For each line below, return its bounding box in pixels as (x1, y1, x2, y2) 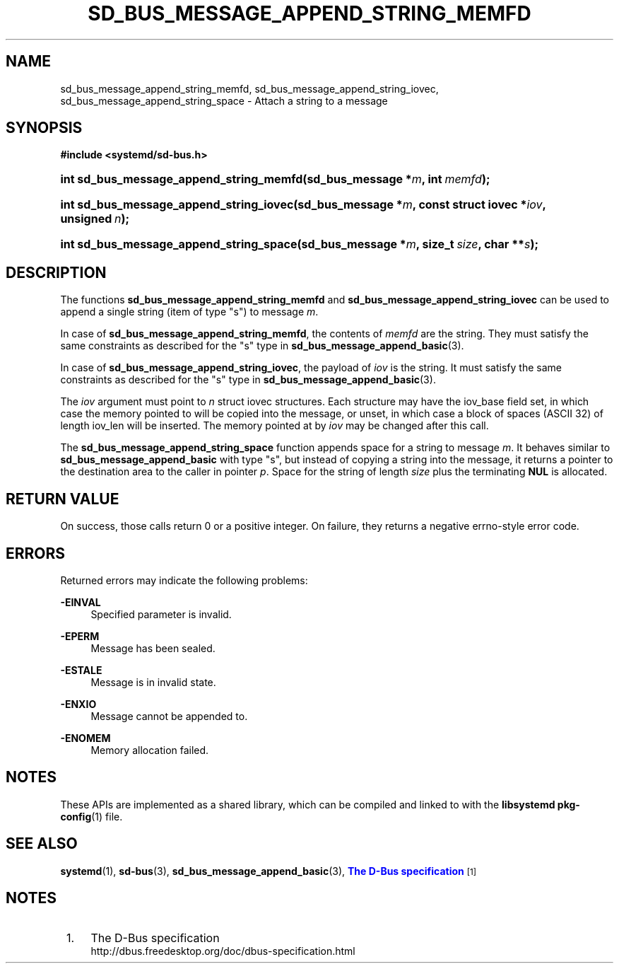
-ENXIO (60, 697, 97, 710)
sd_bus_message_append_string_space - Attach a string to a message (60, 94, 388, 107)
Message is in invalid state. (90, 675, 216, 688)
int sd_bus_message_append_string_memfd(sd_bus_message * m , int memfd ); (60, 172, 490, 187)
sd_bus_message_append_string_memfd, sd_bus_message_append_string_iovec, (60, 82, 439, 95)
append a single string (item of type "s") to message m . (60, 306, 319, 318)
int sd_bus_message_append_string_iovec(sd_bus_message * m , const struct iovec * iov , (60, 197, 546, 212)
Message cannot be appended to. (90, 709, 248, 722)
